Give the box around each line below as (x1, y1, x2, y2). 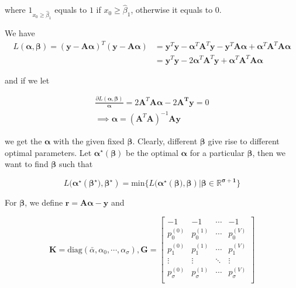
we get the (5, 134, 42, 147)
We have (5, 26, 35, 39)
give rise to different (208, 134, 280, 147)
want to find (5, 158, 49, 170)
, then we (252, 146, 285, 158)
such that (59, 158, 93, 170)
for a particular (190, 146, 245, 158)
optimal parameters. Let (5, 146, 92, 158)
